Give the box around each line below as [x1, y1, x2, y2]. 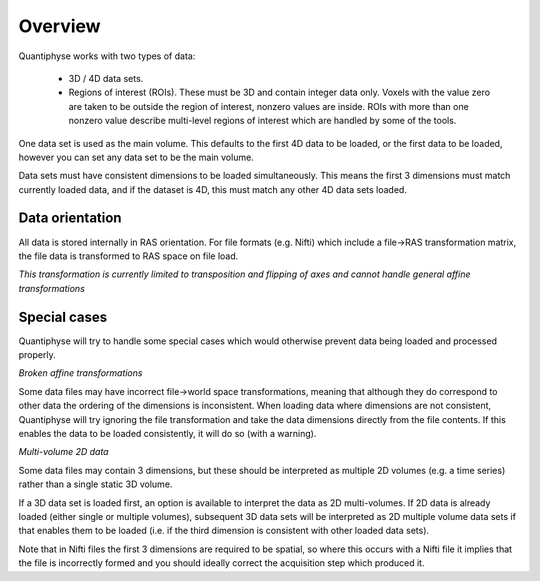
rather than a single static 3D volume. [18, 478, 173, 490]
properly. [18, 349, 56, 361]
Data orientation [18, 210, 122, 227]
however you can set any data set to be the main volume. [18, 151, 254, 163]
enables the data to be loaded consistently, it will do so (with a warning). [18, 428, 317, 439]
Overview [18, 15, 101, 37]
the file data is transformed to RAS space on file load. [18, 250, 239, 262]
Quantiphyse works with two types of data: [18, 50, 196, 62]
